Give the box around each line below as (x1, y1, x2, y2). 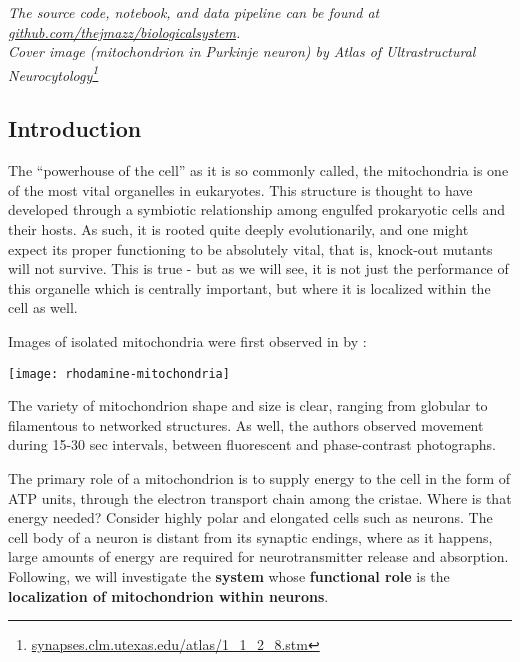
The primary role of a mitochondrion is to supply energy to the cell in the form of (8, 468, 511, 489)
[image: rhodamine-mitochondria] (8, 366, 230, 381)
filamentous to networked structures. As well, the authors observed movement (8, 414, 484, 435)
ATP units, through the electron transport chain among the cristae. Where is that (8, 487, 512, 508)
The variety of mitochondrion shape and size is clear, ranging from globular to (8, 395, 488, 416)
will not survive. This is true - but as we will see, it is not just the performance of (8, 258, 509, 279)
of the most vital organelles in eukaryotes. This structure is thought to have (8, 179, 473, 200)
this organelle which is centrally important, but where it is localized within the (8, 277, 491, 298)
